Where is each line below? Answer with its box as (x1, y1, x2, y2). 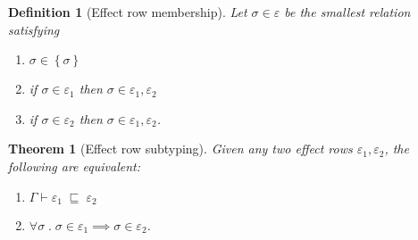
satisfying (8, 20, 60, 38)
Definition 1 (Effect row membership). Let (8, 3, 247, 21)
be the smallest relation (284, 3, 411, 21)
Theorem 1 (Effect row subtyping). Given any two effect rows (8, 139, 353, 158)
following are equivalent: (8, 156, 140, 175)
